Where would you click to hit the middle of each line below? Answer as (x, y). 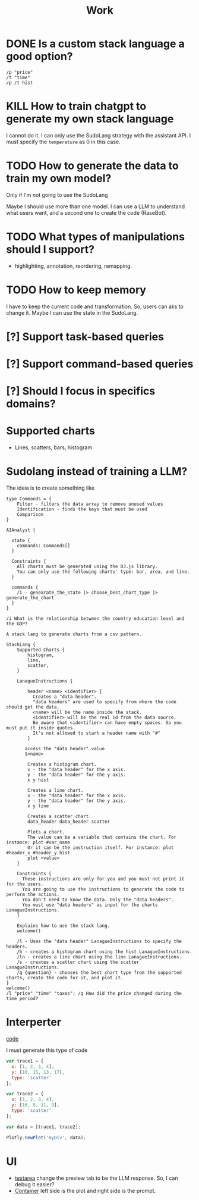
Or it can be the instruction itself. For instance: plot (101, 848)
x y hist (38, 780)
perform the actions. (33, 895)
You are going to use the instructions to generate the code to (103, 889)
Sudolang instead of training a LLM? (97, 471)
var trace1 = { (25, 1061)
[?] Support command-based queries (100, 364)
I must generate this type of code (47, 1050)
